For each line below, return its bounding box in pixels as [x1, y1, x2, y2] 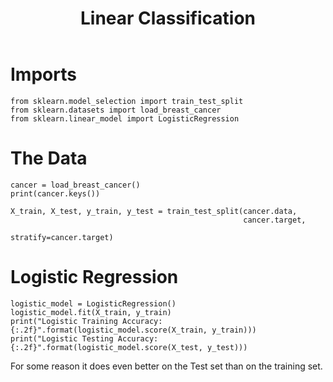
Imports [10, 63, 77, 86]
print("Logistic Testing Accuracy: [10, 333, 159, 344]
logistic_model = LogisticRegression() [10, 298, 177, 309]
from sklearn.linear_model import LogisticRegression [10, 113, 240, 124]
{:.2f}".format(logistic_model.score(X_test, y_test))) [10, 342, 248, 352]
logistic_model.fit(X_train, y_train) [10, 307, 172, 317]
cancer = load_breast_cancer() [10, 180, 141, 190]
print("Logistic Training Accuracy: [10, 316, 163, 326]
